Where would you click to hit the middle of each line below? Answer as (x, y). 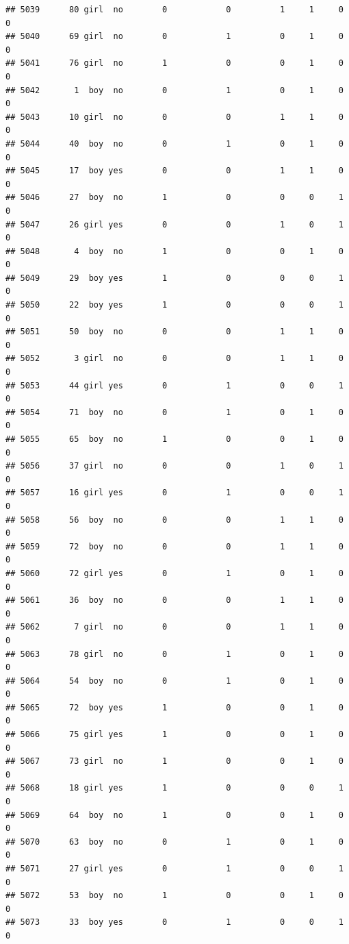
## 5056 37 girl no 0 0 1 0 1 (174, 466)
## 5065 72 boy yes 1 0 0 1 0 (174, 707)
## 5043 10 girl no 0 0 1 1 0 (174, 117)
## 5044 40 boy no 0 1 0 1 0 (174, 144)
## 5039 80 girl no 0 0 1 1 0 (174, 10)
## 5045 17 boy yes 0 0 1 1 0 (174, 171)
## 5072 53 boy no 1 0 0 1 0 (174, 896)
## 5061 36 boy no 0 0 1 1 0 (174, 600)
